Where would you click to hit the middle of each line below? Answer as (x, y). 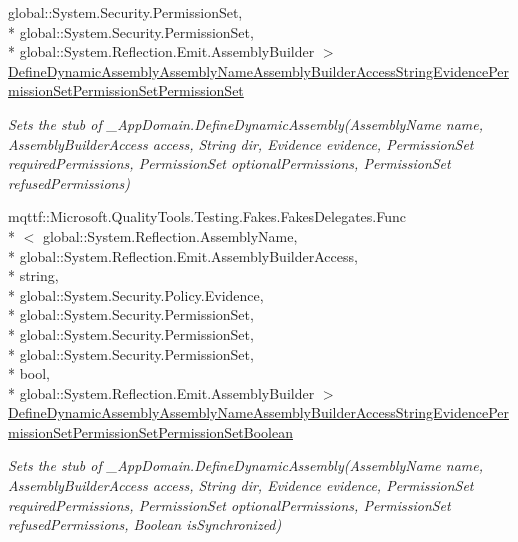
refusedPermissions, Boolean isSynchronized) (145, 524)
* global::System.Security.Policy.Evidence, (136, 294)
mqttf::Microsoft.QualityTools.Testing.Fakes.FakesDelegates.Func (207, 216)
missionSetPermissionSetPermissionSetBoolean (151, 431)
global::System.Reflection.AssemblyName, (170, 235)
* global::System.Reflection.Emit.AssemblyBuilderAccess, (183, 255)
